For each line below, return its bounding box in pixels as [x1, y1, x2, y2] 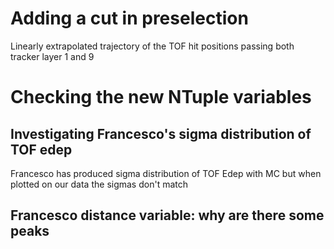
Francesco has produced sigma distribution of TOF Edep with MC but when [10, 167, 322, 179]
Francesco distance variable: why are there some [10, 207, 325, 224]
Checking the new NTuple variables [10, 86, 312, 109]
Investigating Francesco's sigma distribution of [10, 125, 312, 142]
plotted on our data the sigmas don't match [10, 178, 188, 190]
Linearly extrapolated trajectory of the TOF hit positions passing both [10, 40, 295, 52]
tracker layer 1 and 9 [10, 50, 95, 62]
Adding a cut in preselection [10, 7, 249, 30]
